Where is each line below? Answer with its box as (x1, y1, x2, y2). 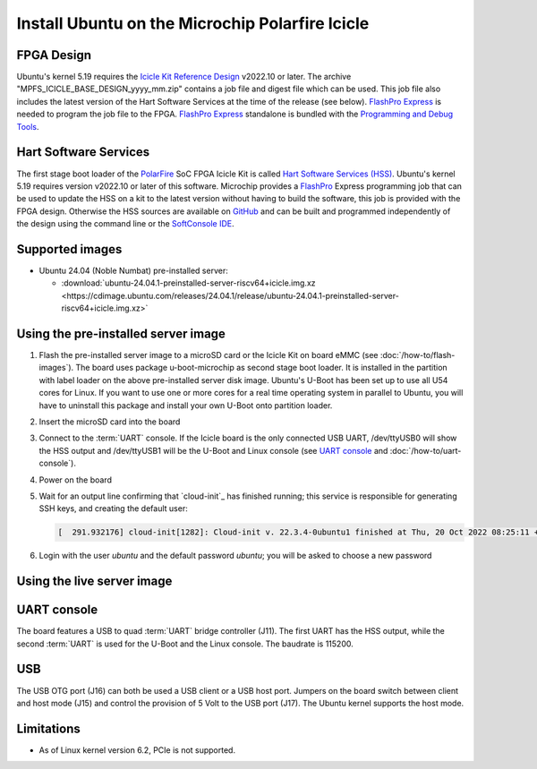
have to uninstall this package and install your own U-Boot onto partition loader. (38, 399, 333, 411)
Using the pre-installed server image (16, 326, 226, 341)
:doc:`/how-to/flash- (379, 350, 456, 361)
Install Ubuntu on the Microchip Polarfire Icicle (16, 13, 370, 33)
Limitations (16, 721, 81, 736)
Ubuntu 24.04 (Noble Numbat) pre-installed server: (38, 265, 228, 276)
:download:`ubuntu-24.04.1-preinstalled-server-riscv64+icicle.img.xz (61, 278, 317, 288)
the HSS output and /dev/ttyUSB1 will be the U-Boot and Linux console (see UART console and (38, 445, 388, 456)
